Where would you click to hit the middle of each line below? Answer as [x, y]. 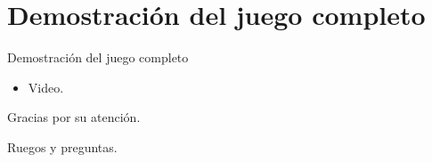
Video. [46, 87]
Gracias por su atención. [74, 117]
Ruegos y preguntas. [62, 146]
